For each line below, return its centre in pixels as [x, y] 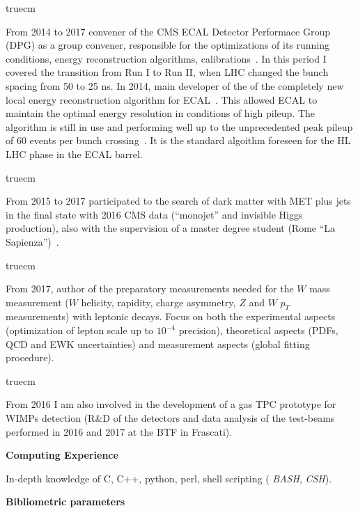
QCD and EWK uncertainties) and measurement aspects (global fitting [158, 344]
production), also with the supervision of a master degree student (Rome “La [171, 228]
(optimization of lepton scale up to [80, 330]
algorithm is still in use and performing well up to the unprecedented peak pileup [179, 126]
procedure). [30, 357]
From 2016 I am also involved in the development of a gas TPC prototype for [171, 404]
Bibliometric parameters [65, 502]
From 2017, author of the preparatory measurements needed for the [150, 289]
